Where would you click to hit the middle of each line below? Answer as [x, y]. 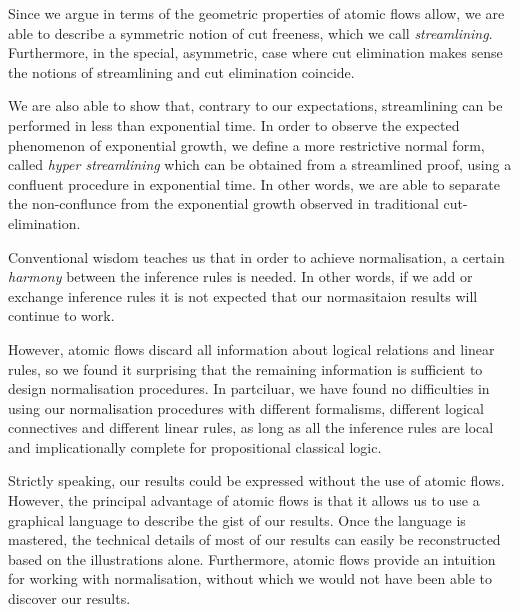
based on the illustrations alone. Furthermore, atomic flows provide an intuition [252, 558]
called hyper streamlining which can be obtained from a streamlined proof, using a [260, 164]
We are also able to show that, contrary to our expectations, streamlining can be [255, 105]
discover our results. [69, 598]
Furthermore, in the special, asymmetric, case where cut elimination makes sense [255, 52]
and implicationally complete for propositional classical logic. [195, 446]
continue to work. [61, 315]
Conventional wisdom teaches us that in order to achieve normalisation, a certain [256, 256]
